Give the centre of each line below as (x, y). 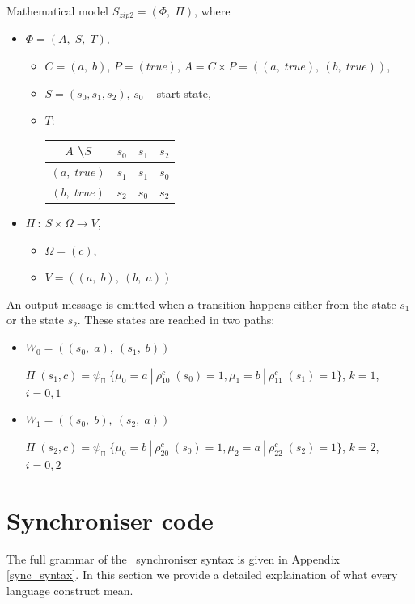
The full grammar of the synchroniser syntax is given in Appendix (173, 558)
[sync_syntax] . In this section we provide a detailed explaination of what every (202, 574)
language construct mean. (70, 590)
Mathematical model (57, 11)
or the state (35, 320)
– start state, (179, 93)
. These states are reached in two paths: (176, 320)
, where (212, 11)
